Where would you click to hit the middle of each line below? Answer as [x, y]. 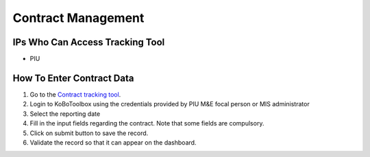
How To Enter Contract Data [73, 78]
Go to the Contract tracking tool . [75, 94]
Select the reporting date [65, 114]
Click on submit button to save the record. [89, 133]
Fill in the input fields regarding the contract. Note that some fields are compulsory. [147, 123]
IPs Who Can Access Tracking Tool [89, 42]
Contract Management [78, 18]
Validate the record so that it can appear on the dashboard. [113, 142]
